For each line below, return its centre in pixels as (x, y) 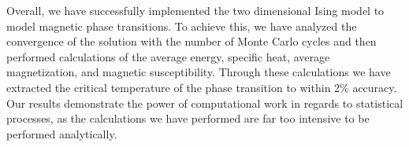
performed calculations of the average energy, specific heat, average (168, 56)
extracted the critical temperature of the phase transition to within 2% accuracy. (202, 87)
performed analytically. (62, 133)
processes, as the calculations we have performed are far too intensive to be (188, 118)
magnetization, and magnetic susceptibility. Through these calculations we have (199, 72)
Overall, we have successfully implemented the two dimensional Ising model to (195, 10)
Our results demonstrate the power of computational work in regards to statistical (205, 103)
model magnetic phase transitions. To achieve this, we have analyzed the (182, 26)
